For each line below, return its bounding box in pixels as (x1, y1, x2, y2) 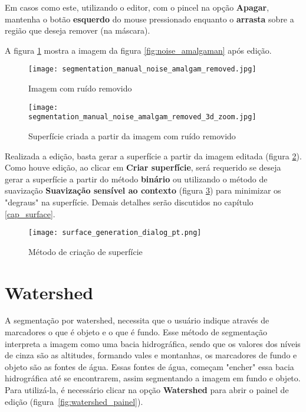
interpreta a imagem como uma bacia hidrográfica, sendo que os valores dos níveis (5, 337, 301, 349)
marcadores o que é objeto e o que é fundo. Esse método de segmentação (5, 326, 268, 338)
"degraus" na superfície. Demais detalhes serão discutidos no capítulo (5, 195, 254, 208)
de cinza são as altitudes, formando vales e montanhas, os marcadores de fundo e (5, 349, 297, 361)
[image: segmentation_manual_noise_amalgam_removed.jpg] (28, 65, 256, 74)
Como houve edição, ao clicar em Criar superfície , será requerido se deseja (5, 161, 281, 174)
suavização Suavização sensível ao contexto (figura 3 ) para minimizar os (5, 184, 281, 197)
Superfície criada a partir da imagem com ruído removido (28, 129, 236, 142)
